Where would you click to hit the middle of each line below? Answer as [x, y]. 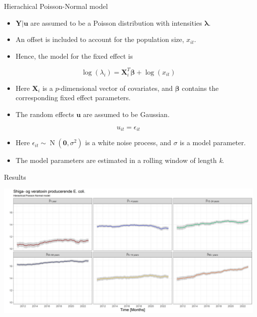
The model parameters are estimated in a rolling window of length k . [120, 160]
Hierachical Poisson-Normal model [56, 6]
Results [15, 177]
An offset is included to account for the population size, [100, 39]
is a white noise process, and [128, 142]
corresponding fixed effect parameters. [73, 98]
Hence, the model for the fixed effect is [74, 56]
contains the [200, 88]
